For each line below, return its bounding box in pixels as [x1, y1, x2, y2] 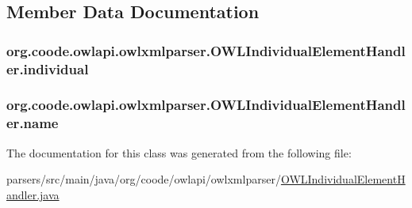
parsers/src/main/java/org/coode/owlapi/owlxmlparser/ [6, 171, 281, 187]
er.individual [6, 59, 89, 78]
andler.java [6, 186, 60, 202]
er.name [6, 113, 59, 133]
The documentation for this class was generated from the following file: [6, 144, 352, 161]
